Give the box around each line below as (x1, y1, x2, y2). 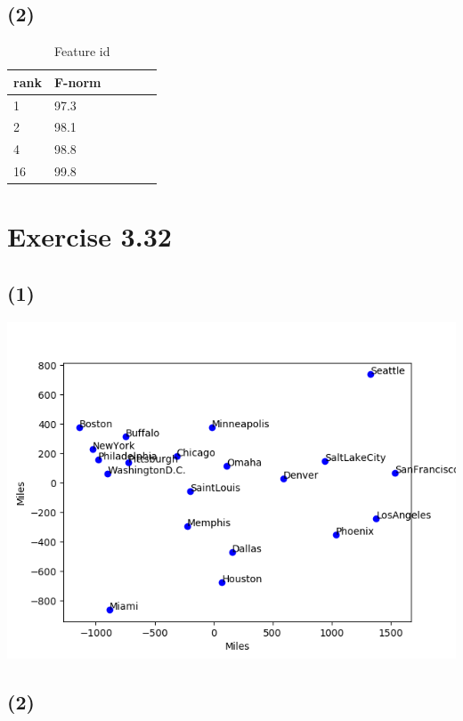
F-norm (53, 72, 102, 91)
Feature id (53, 42, 110, 61)
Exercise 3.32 (7, 218, 172, 255)
